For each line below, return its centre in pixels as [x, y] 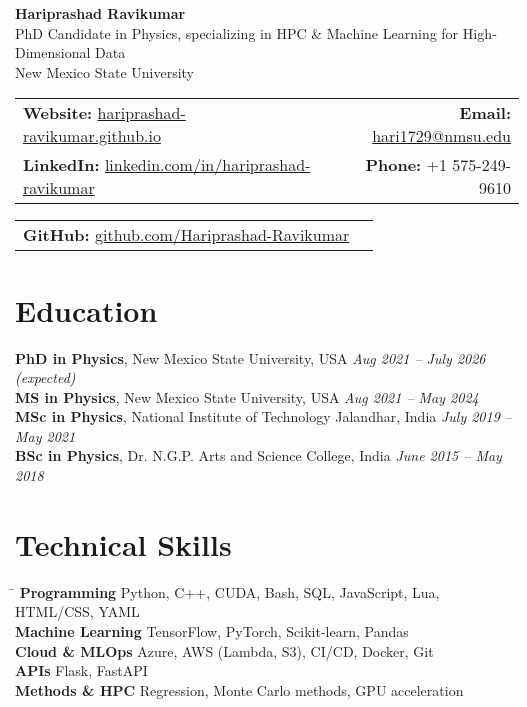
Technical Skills [123, 543]
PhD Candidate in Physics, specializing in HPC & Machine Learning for [237, 32]
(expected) [45, 377]
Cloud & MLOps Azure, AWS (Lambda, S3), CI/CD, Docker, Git [224, 650]
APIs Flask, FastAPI [81, 670]
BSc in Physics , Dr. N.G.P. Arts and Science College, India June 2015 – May [258, 455]
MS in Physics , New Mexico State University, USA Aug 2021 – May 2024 [247, 396]
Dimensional [53, 52]
